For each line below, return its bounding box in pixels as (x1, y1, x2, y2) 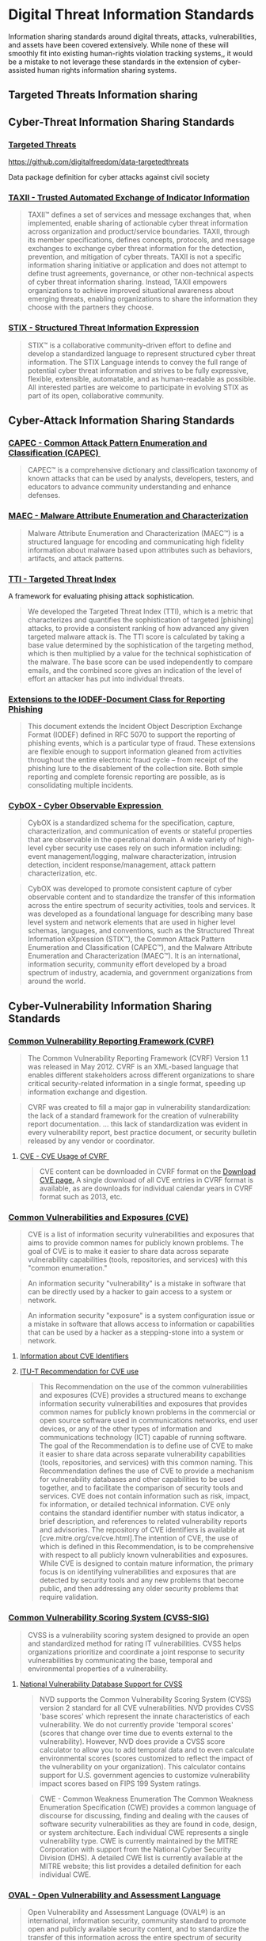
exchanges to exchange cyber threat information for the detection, (27, 244, 245, 253)
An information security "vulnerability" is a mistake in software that (27, 1278, 246, 1288)
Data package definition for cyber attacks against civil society (8, 173, 210, 182)
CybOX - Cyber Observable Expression (8, 800, 162, 811)
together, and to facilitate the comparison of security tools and (39, 1483, 244, 1493)
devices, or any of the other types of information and (39, 1424, 212, 1434)
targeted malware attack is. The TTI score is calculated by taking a (27, 632, 245, 641)
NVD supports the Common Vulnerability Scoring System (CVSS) (39, 1694, 252, 1704)
